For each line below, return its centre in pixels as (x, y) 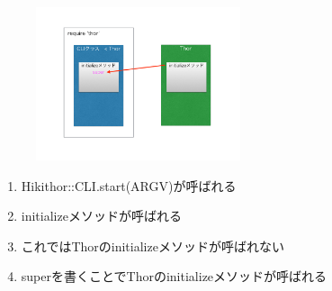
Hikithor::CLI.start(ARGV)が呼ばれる (129, 185)
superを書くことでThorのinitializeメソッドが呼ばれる (174, 276)
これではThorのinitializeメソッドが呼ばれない (153, 246)
